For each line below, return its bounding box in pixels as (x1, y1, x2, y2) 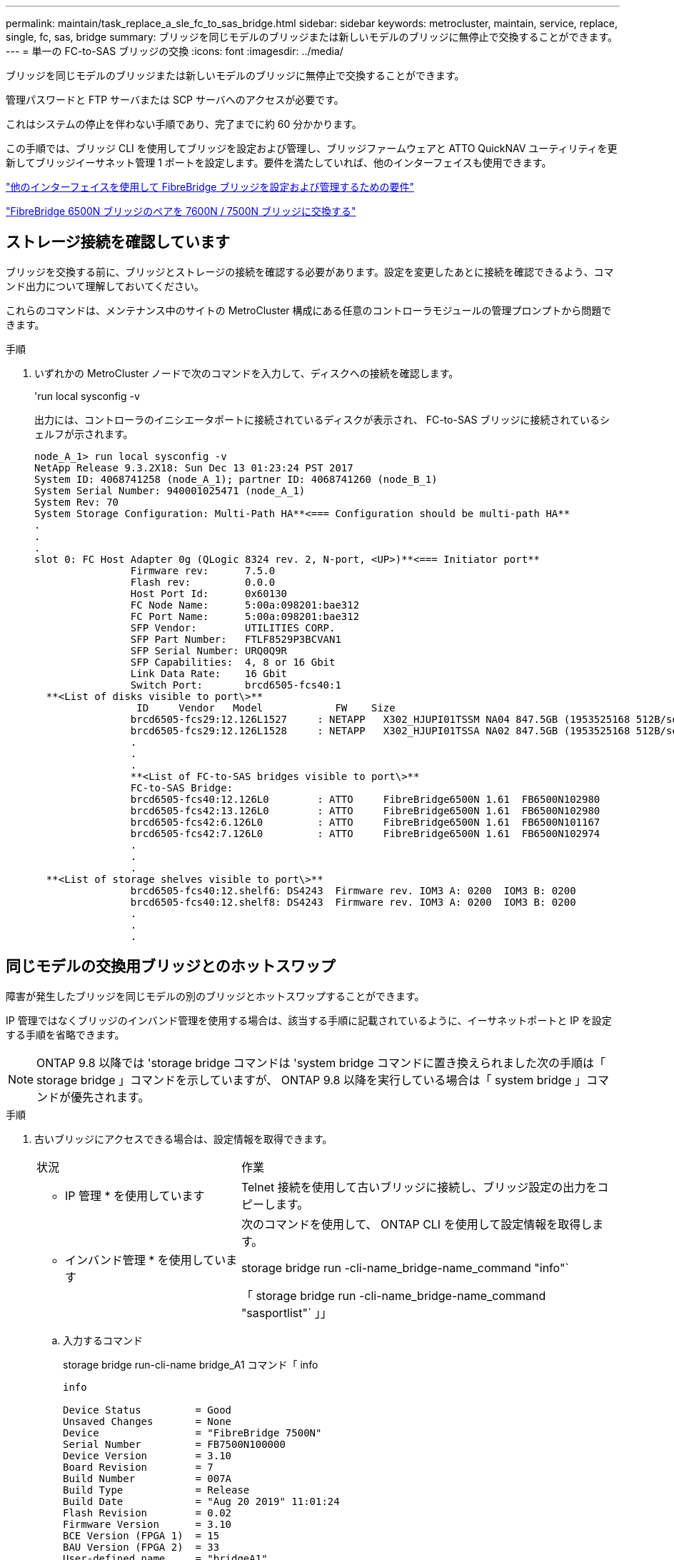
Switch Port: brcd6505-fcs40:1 (130, 679, 341, 691)
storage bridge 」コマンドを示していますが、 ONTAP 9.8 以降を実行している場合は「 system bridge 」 (36, 1072, 587, 1087)
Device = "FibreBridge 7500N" (63, 1426, 322, 1439)
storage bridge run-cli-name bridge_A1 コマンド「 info (63, 1358, 318, 1371)
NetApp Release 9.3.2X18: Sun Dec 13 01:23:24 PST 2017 (34, 461, 353, 474)
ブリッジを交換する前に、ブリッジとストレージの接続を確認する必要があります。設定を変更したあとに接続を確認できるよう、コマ (6, 265, 614, 278)
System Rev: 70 (34, 496, 119, 508)
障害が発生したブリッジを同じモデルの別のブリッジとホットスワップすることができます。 (6, 989, 425, 1002)
